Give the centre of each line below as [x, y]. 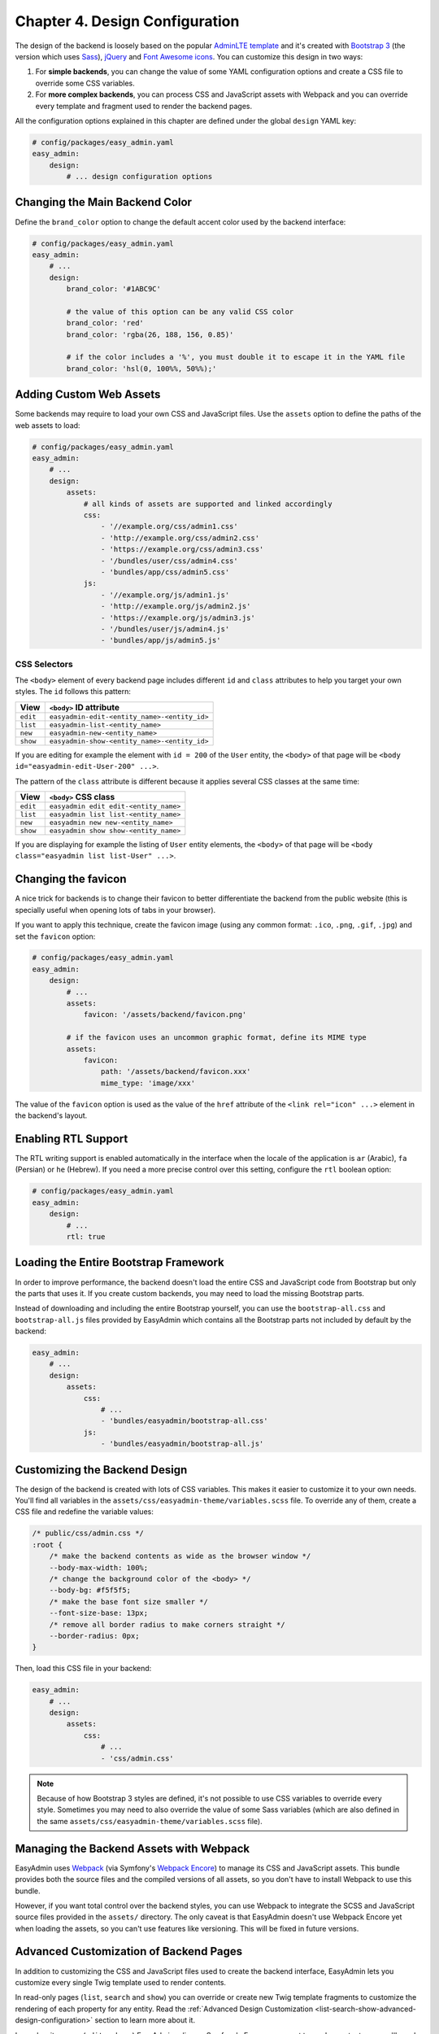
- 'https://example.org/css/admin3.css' [182, 550]
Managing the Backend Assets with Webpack [133, 1848]
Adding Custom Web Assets [88, 395]
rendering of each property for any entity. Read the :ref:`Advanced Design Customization [164, 2009]
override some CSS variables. [85, 83]
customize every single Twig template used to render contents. [121, 1982]
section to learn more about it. [145, 2020]
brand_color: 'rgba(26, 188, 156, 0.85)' [150, 334]
